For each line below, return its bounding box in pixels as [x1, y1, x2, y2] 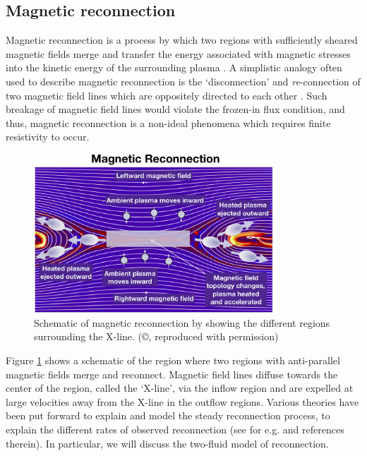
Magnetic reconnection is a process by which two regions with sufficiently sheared [6, 32, 358, 47]
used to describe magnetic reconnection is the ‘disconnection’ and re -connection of [6, 73, 361, 88]
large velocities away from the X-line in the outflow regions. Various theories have [6, 394, 359, 409]
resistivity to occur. [6, 129, 90, 144]
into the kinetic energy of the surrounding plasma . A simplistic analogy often [6, 60, 342, 75]
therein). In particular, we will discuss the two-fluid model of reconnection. [6, 436, 329, 450]
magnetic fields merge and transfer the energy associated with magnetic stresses [6, 46, 351, 61]
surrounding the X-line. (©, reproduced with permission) [34, 329, 279, 344]
